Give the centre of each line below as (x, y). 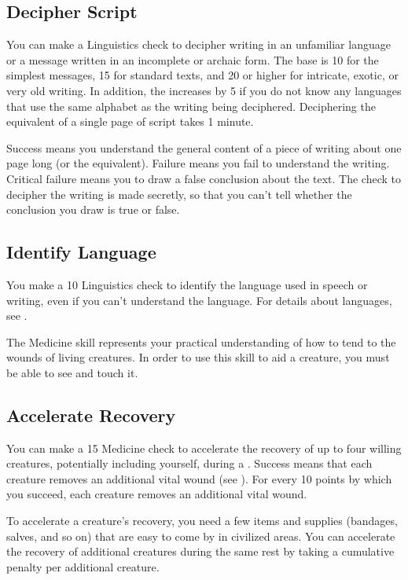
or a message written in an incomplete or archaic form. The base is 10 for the (193, 59)
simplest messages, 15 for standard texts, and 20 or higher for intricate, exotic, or (202, 75)
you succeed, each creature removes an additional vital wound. (157, 494)
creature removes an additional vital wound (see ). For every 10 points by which (199, 478)
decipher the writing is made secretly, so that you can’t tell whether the (179, 194)
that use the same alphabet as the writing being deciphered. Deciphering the (191, 106)
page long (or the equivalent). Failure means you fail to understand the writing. (198, 163)
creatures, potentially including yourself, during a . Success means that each (189, 463)
